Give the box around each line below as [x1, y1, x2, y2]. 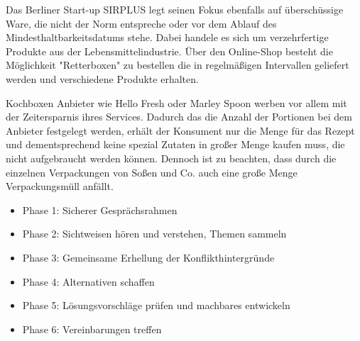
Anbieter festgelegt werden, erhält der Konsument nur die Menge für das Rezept [6, 123, 355, 138]
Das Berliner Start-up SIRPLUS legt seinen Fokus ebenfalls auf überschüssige [6, 2, 344, 16]
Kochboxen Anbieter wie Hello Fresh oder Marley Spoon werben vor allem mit [6, 95, 347, 110]
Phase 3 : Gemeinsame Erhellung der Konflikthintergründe [22, 250, 275, 264]
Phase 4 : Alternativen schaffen [22, 274, 155, 289]
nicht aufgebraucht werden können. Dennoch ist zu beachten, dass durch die [6, 150, 337, 165]
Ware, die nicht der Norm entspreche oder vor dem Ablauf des [6, 16, 277, 30]
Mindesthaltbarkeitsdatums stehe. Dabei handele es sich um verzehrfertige [6, 30, 329, 45]
